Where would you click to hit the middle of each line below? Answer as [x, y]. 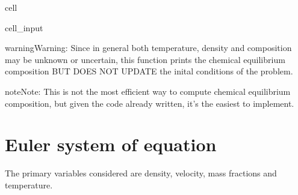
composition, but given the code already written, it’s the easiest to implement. [150, 103]
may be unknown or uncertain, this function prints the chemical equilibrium [145, 59]
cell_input [24, 27]
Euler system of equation [111, 144]
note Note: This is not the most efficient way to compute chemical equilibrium [148, 91]
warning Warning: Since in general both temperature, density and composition [148, 48]
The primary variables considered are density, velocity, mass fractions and [141, 173]
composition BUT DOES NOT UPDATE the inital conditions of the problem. [149, 71]
